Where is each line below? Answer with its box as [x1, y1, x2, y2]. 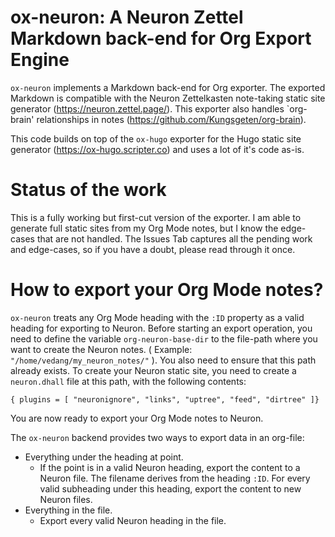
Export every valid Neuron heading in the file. [39, 514, 227, 526]
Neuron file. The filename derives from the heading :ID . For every [39, 472, 311, 484]
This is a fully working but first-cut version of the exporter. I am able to [10, 211, 302, 223]
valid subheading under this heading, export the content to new [39, 482, 302, 495]
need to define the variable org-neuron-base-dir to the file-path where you [10, 332, 318, 345]
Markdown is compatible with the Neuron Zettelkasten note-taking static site [10, 92, 326, 104]
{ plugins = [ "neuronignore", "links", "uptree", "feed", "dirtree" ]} [10, 394, 320, 405]
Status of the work [10, 179, 167, 201]
